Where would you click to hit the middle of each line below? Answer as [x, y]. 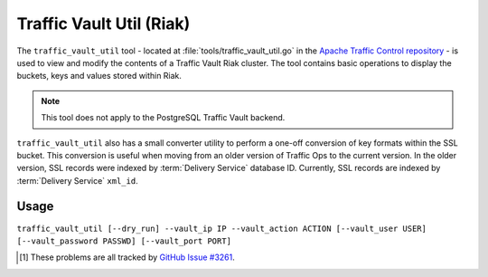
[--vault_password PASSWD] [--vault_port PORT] [124, 241]
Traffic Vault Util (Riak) [103, 24]
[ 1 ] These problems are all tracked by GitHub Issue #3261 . [127, 257]
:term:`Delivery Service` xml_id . [78, 180]
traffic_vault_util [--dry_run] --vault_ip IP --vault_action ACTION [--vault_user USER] [221, 228]
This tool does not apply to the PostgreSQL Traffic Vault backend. [163, 118]
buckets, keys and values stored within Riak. [99, 76]
